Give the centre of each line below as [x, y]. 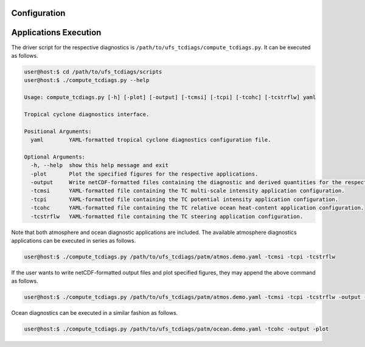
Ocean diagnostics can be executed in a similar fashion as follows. [95, 313]
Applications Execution [56, 33]
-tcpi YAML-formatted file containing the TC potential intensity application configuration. [185, 199]
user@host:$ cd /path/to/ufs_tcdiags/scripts [93, 72]
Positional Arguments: [58, 131]
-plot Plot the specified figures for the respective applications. [144, 174]
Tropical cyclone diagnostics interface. [87, 114]
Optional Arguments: [54, 157]
